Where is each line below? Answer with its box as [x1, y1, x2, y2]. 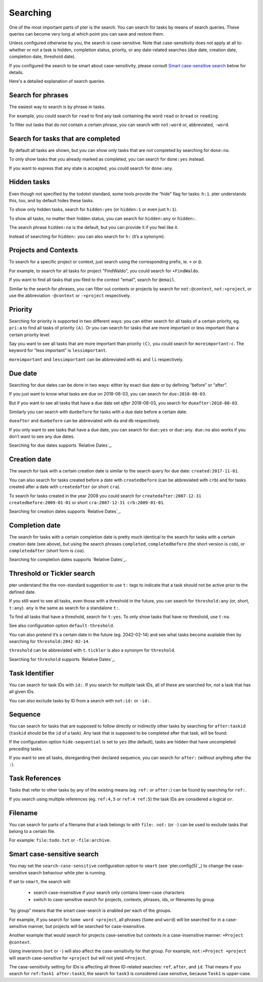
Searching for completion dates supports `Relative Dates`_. [9, 557, 127, 563]
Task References [9, 774, 61, 783]
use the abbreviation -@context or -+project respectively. [9, 292, 131, 298]
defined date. [9, 589, 36, 595]
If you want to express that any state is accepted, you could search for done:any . [9, 165, 174, 171]
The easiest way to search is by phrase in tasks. [9, 104, 106, 110]
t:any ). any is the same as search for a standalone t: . [9, 604, 120, 611]
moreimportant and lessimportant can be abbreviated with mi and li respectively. [9, 356, 184, 362]
